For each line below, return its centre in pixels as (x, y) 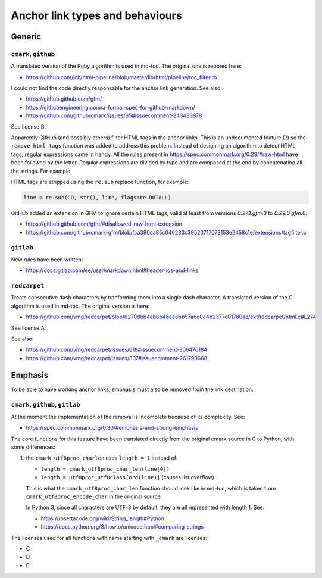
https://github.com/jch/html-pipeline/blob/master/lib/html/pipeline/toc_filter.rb (121, 77)
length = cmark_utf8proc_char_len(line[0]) (105, 469)
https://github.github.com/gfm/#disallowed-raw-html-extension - (105, 224)
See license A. (29, 328)
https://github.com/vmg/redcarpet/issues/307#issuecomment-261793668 (117, 358)
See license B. (29, 126)
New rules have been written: (47, 260)
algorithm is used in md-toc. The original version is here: (80, 306)
